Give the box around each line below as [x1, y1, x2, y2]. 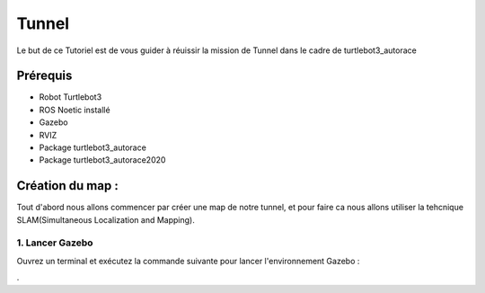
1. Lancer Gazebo [16, 236, 93, 249]
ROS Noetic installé [39, 104, 111, 115]
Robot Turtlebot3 [39, 92, 102, 102]
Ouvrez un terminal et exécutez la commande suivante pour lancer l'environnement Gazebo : [16, 255, 360, 266]
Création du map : [16, 178, 119, 193]
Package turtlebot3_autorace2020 [39, 155, 166, 165]
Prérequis [16, 68, 73, 84]
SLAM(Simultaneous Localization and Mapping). [16, 214, 195, 225]
